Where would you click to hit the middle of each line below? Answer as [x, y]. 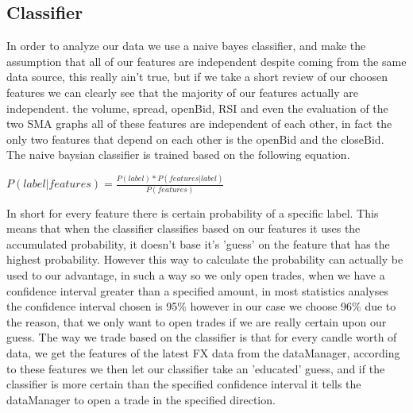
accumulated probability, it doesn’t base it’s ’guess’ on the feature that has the [198, 243]
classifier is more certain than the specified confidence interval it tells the [184, 384]
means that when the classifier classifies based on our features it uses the [183, 228]
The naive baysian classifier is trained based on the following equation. [178, 154]
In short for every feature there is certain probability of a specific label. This [193, 212]
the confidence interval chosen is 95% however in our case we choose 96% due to [201, 306]
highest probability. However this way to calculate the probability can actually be [205, 259]
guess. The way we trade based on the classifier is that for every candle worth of [202, 337]
